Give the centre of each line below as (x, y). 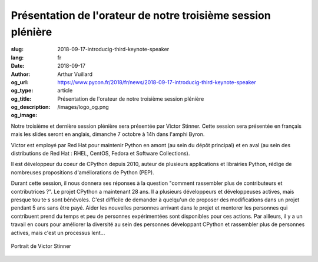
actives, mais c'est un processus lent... (58, 233)
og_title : (21, 99)
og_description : (31, 107)
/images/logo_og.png (83, 107)
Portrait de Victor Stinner (41, 246)
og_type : (22, 91)
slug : (17, 49)
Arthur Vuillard (75, 74)
